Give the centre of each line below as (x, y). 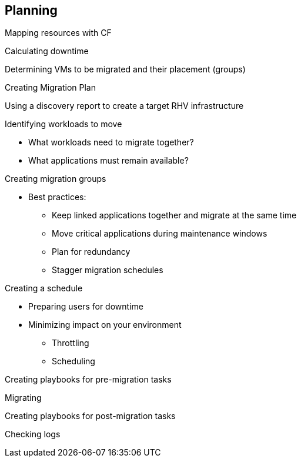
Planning (31, 10)
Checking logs (33, 434)
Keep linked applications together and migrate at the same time (174, 215)
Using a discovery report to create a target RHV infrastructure (124, 106)
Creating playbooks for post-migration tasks (90, 416)
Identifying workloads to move (63, 124)
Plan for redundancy (91, 252)
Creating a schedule (44, 288)
